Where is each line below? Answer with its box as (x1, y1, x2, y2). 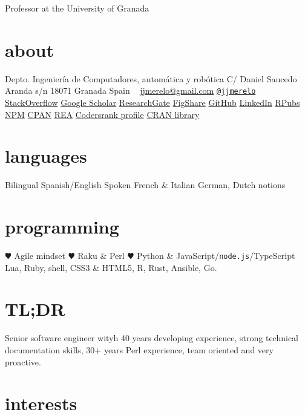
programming (5, 214, 119, 239)
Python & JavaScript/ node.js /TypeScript (136, 249, 295, 261)
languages (5, 143, 87, 168)
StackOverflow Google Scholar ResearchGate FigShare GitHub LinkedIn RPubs (5, 96, 300, 108)
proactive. (5, 355, 41, 368)
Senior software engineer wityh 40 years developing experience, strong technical (5, 332, 298, 344)
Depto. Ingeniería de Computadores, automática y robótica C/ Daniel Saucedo (5, 72, 297, 85)
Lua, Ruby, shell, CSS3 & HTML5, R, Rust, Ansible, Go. (5, 261, 217, 273)
